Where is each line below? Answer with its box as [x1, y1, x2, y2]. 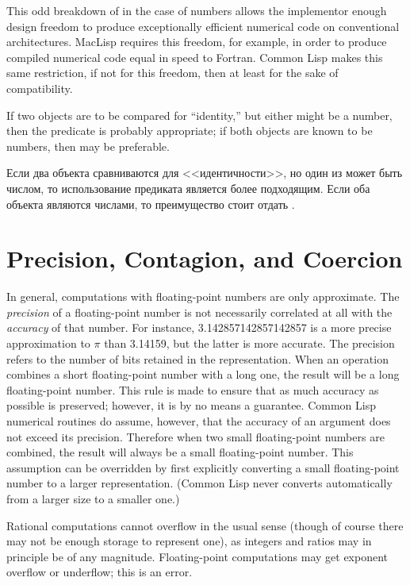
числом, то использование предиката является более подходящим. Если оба [6, 179, 370, 196]
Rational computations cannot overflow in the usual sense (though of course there [6, 517, 404, 533]
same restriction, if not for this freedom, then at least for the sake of [6, 64, 339, 81]
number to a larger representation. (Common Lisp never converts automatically [6, 475, 393, 491]
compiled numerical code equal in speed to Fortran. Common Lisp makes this [6, 48, 383, 65]
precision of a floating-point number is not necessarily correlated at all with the [6, 303, 393, 320]
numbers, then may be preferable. [6, 137, 170, 154]
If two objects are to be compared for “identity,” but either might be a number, [6, 106, 393, 123]
